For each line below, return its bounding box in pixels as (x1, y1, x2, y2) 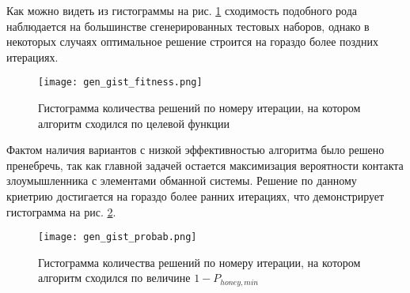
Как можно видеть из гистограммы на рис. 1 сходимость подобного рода (6, 2, 357, 18)
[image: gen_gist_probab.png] (38, 231, 197, 243)
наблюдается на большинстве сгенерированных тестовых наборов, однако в (6, 17, 370, 34)
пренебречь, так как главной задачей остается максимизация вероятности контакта (6, 156, 404, 173)
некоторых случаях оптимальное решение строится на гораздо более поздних (6, 33, 378, 50)
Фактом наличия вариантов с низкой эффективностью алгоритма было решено (6, 141, 385, 158)
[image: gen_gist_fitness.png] (38, 77, 203, 88)
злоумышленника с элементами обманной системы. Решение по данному (6, 172, 357, 189)
